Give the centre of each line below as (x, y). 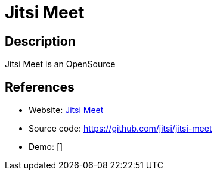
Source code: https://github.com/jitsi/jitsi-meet (120, 129)
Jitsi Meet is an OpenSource (60, 64)
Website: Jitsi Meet (66, 110)
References (40, 87)
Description (40, 41)
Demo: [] (46, 147)
